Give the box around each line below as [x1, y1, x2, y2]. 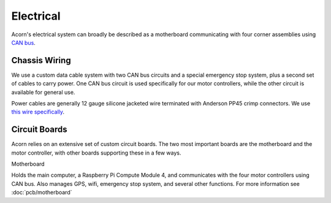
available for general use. [11, 88, 75, 96]
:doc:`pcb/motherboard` [11, 189, 72, 196]
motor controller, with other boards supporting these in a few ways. [11, 149, 181, 156]
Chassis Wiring [11, 55, 71, 66]
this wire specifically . [11, 108, 64, 116]
